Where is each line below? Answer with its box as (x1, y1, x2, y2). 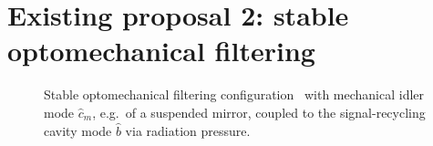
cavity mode (44, 120, 112, 140)
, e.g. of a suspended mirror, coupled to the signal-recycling (92, 102, 426, 121)
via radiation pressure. (125, 120, 251, 140)
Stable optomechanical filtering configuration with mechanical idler (44, 85, 425, 104)
